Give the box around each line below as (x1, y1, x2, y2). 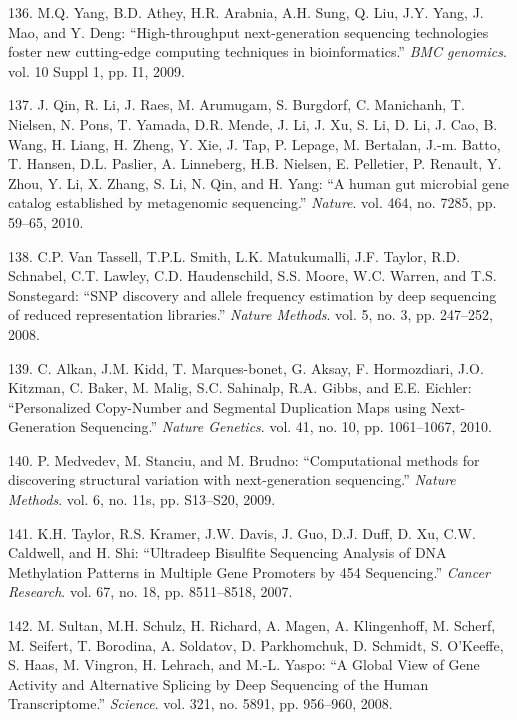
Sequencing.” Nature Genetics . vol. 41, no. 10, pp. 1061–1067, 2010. (80, 416, 492, 437)
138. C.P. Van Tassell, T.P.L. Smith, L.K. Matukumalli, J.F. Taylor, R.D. (8, 245, 461, 266)
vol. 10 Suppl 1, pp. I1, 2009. (8, 60, 185, 81)
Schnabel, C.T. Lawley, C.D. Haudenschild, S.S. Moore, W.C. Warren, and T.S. (8, 265, 497, 286)
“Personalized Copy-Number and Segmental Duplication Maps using (8, 396, 427, 417)
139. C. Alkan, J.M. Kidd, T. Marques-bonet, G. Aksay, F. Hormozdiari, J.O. (8, 357, 484, 378)
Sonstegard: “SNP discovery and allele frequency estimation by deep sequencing (8, 284, 497, 305)
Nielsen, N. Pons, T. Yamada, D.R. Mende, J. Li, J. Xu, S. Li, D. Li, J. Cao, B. (8, 113, 498, 134)
